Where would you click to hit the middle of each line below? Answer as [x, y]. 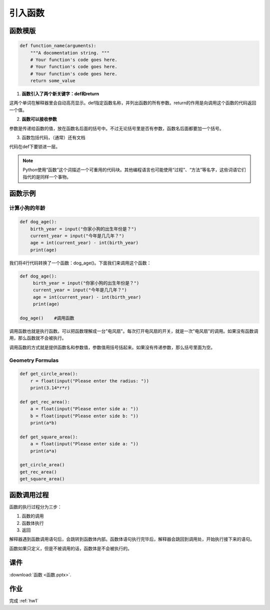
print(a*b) [43, 423]
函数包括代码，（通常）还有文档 [53, 138]
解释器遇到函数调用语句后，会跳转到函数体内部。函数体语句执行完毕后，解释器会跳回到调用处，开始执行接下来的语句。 [132, 539]
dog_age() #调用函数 [47, 318]
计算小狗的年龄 [27, 208]
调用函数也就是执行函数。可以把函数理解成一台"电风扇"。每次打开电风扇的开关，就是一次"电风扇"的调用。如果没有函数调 [134, 331]
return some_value [53, 81]
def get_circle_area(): [49, 374]
